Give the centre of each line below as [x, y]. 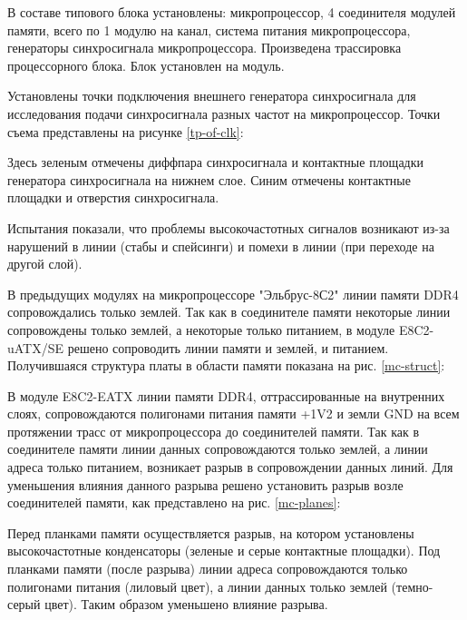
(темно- [412, 586]
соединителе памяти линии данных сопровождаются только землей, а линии [218, 449]
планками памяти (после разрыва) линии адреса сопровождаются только [208, 569]
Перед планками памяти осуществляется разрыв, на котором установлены [211, 532]
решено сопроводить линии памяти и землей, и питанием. [228, 347]
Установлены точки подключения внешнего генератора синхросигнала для [212, 96]
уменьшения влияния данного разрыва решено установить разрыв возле [205, 484]
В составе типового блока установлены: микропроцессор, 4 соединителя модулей [232, 12]
